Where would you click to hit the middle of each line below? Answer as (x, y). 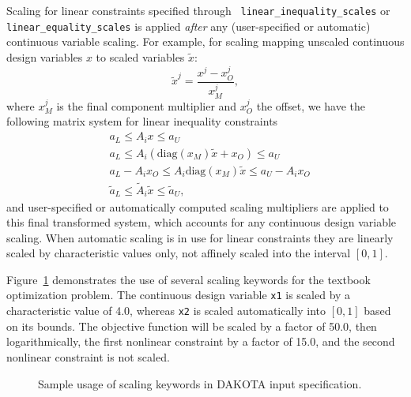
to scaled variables (140, 56)
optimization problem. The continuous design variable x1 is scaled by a (179, 295)
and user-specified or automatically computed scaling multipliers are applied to (198, 206)
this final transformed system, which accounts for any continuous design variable (202, 222)
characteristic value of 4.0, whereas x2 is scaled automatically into (166, 311)
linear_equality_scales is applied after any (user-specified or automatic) (189, 26)
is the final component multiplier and (147, 105)
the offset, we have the (311, 105)
